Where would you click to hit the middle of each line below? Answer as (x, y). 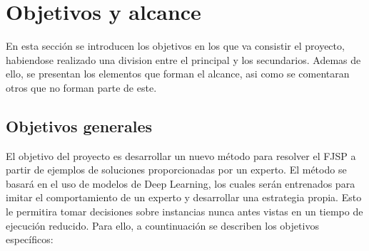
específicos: (30, 239)
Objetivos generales (79, 125)
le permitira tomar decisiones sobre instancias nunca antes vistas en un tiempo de (184, 212)
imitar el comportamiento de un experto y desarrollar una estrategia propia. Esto (184, 197)
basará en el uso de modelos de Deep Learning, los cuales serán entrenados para (181, 183)
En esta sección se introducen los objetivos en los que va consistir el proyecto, (175, 46)
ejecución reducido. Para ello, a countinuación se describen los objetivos (162, 225)
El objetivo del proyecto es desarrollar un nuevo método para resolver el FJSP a (181, 155)
